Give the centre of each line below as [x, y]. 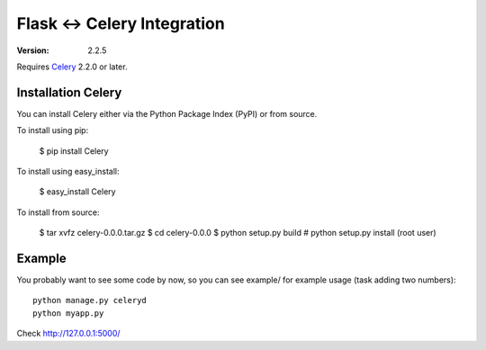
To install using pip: [53, 130]
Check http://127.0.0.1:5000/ [68, 334]
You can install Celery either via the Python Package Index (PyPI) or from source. [167, 113]
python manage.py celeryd [90, 301]
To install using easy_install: [68, 172]
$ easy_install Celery [77, 192]
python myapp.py [68, 313]
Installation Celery [69, 92]
